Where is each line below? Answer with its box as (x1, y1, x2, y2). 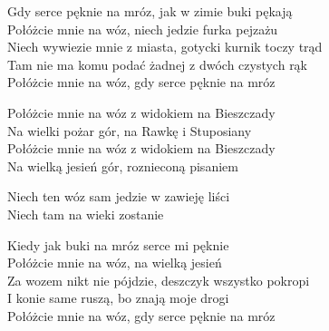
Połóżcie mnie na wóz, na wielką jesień (7, 253, 222, 272)
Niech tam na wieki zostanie (7, 204, 164, 223)
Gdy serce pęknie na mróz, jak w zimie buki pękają (7, 2, 293, 20)
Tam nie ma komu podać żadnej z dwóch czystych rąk (7, 54, 308, 73)
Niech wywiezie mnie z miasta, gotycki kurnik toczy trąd (7, 37, 323, 56)
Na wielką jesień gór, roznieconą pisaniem (7, 156, 238, 175)
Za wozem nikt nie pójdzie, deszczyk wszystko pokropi (7, 270, 310, 289)
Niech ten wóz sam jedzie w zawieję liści (7, 187, 230, 206)
